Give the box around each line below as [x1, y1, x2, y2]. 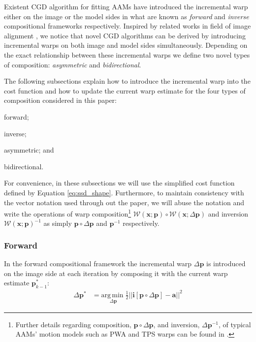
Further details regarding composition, [15, 319, 131, 329]
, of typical [219, 319, 251, 329]
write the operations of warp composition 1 [4, 207, 131, 218]
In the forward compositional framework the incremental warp [4, 258, 192, 269]
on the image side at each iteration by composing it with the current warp [4, 268, 228, 278]
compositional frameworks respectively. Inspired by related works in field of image [4, 21, 251, 31]
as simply [43, 218, 72, 228]
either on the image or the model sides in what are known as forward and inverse [4, 11, 249, 21]
